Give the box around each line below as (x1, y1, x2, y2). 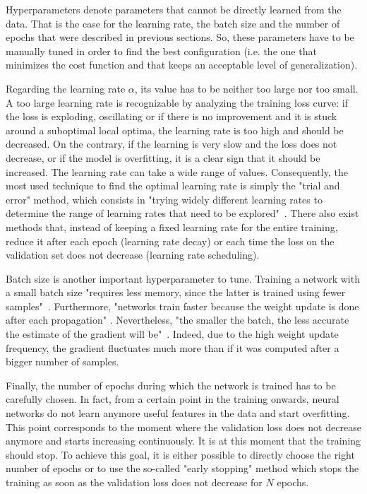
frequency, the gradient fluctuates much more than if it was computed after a (6, 340, 339, 355)
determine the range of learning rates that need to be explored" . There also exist (6, 206, 359, 220)
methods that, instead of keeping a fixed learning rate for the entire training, (6, 219, 338, 234)
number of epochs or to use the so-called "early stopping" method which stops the (6, 461, 359, 476)
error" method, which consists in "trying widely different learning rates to (6, 192, 323, 206)
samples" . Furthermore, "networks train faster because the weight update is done (6, 298, 359, 313)
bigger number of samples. (6, 354, 119, 369)
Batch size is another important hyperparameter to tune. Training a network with (6, 271, 360, 286)
